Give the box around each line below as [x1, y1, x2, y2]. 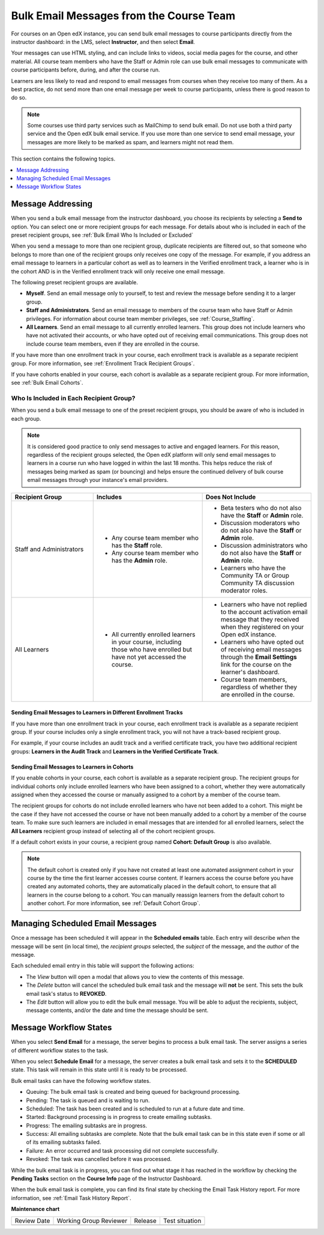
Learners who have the [220, 564, 286, 572]
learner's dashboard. [220, 668, 280, 676]
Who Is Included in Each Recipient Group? [11, 394, 136, 403]
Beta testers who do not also [220, 504, 302, 512]
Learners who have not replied [220, 600, 307, 608]
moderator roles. [220, 586, 268, 594]
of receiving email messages [220, 645, 302, 653]
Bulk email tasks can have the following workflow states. [11, 1077, 151, 1084]
